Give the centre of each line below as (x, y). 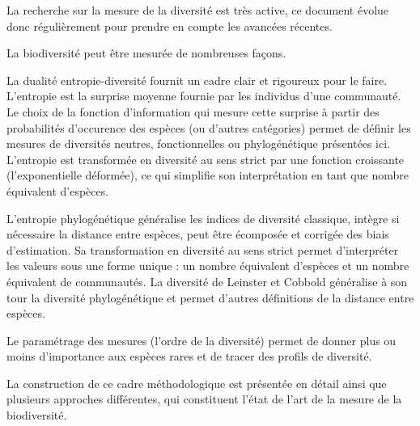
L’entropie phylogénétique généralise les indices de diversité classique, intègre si (203, 218)
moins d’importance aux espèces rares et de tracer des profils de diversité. (189, 356)
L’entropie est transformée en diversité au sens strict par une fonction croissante (206, 159)
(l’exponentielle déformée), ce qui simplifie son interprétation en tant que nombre (208, 175)
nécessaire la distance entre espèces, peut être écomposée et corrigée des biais (198, 234)
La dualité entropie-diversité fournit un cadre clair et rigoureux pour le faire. (197, 80)
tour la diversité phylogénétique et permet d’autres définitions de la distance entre (210, 297)
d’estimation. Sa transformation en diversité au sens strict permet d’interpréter (203, 249)
